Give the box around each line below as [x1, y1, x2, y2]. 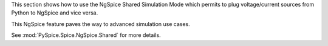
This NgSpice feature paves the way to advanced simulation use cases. [11, 20, 191, 27]
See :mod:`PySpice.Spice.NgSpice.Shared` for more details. [11, 31, 161, 39]
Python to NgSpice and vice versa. [11, 9, 98, 16]
